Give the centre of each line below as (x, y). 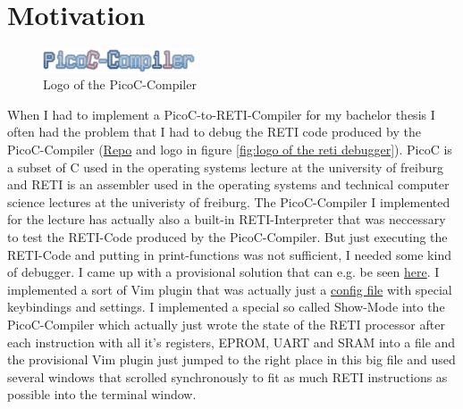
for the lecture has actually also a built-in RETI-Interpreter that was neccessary (227, 219)
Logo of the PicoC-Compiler (120, 84)
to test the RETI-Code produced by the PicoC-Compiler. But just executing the (227, 236)
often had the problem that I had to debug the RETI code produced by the (214, 132)
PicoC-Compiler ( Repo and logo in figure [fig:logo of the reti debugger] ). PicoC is (230, 149)
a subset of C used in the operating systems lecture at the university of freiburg (225, 167)
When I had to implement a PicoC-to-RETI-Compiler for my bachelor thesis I (221, 114)
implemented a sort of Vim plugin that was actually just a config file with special (230, 289)
